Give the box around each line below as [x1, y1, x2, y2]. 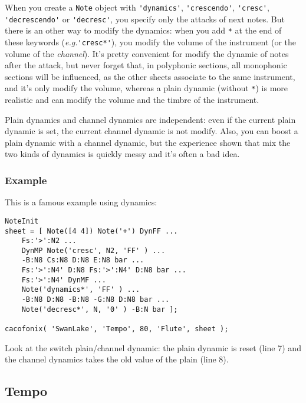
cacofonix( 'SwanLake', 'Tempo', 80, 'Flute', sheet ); [5, 325, 229, 334]
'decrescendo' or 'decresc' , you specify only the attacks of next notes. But [5, 12, 285, 25]
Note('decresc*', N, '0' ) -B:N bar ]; [21, 305, 178, 314]
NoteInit [5, 217, 39, 225]
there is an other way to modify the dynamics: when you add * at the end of [5, 24, 282, 36]
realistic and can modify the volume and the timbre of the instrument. [5, 94, 259, 106]
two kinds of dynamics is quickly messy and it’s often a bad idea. [5, 148, 240, 160]
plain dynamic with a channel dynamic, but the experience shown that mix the [5, 136, 291, 148]
